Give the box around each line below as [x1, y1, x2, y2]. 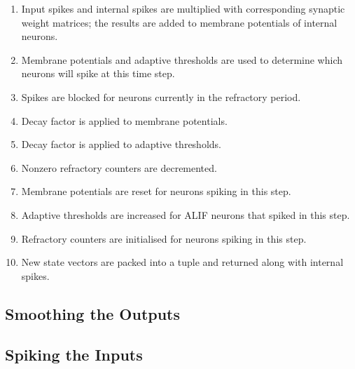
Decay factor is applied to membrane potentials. [21, 113, 228, 128]
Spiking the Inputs [5, 344, 143, 365]
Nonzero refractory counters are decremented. [21, 160, 217, 175]
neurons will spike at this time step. [21, 66, 175, 81]
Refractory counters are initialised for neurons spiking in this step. [21, 231, 307, 246]
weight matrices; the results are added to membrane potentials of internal [21, 15, 337, 29]
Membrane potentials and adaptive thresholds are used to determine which [21, 52, 342, 67]
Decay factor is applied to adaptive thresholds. [21, 137, 221, 152]
